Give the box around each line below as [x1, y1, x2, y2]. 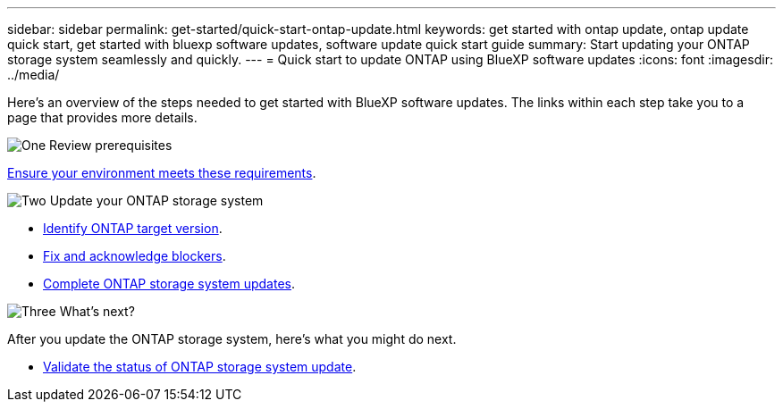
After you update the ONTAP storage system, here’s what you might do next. [7, 331, 457, 346]
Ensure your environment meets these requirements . [7, 165, 316, 180]
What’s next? [59, 304, 135, 319]
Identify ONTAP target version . [43, 221, 223, 236]
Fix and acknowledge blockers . [43, 248, 226, 263]
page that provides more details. [7, 110, 198, 125]
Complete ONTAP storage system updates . [43, 276, 296, 291]
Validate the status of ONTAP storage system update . [43, 359, 357, 374]
